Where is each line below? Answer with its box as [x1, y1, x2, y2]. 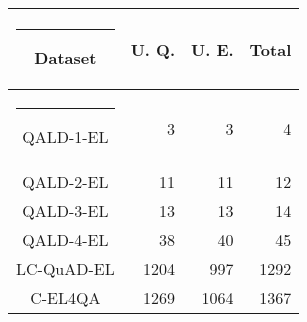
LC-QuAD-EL [16, 257, 115, 280]
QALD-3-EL [22, 199, 109, 222]
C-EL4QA [30, 286, 101, 309]
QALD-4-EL [22, 228, 109, 251]
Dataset [34, 46, 97, 69]
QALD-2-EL [22, 170, 109, 193]
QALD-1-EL [22, 125, 109, 148]
